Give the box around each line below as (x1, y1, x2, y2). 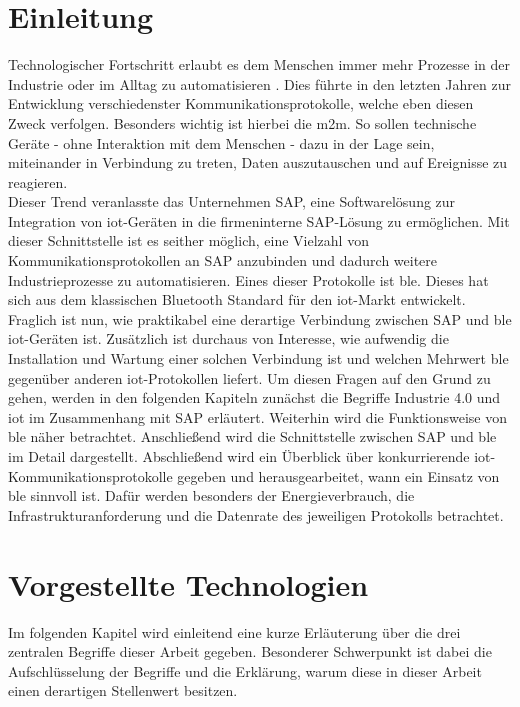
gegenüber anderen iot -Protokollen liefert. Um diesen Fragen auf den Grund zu (8, 367, 491, 388)
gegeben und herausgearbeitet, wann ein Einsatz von (177, 465, 500, 486)
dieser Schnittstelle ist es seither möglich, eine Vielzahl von (8, 230, 369, 251)
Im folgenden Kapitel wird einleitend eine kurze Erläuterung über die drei (8, 621, 461, 642)
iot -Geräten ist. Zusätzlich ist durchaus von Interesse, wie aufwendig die (8, 328, 449, 349)
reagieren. (8, 171, 68, 192)
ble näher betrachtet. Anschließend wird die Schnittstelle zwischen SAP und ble (8, 426, 497, 447)
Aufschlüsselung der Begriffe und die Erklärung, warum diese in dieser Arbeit (8, 660, 482, 681)
